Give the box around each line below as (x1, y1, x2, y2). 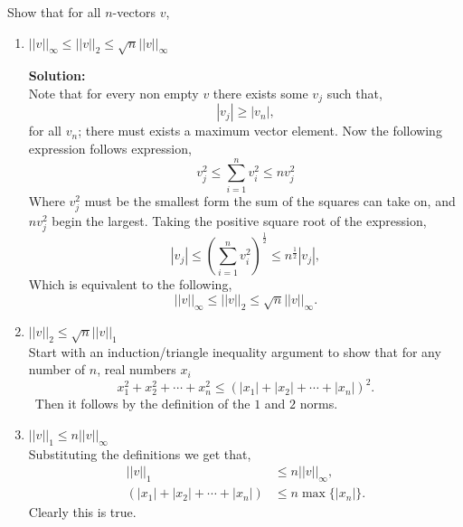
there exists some (213, 83, 308, 102)
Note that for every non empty (28, 83, 199, 102)
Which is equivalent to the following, (28, 275, 232, 294)
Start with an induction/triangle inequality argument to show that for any (28, 342, 441, 361)
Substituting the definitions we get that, (28, 444, 251, 463)
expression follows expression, (28, 139, 192, 157)
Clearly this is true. (28, 503, 137, 522)
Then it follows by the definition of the (34, 394, 250, 413)
